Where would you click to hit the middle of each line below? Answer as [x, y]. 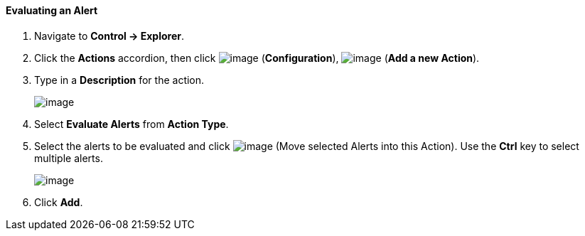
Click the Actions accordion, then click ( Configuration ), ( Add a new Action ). [257, 58]
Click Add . [59, 202]
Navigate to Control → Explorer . [109, 36]
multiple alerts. [69, 158]
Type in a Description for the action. [119, 80]
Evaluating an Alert [52, 10]
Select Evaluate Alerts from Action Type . [132, 124]
